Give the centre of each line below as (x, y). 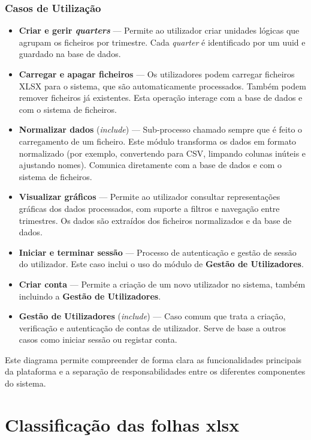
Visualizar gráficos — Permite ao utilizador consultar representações (150, 197)
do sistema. (25, 383)
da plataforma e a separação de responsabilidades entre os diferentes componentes (155, 371)
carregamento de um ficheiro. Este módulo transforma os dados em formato (158, 141)
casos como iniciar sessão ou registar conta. (98, 339)
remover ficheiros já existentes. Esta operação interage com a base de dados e (161, 98)
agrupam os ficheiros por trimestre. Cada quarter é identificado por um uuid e (162, 42)
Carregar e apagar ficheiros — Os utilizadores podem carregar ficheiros (157, 74)
